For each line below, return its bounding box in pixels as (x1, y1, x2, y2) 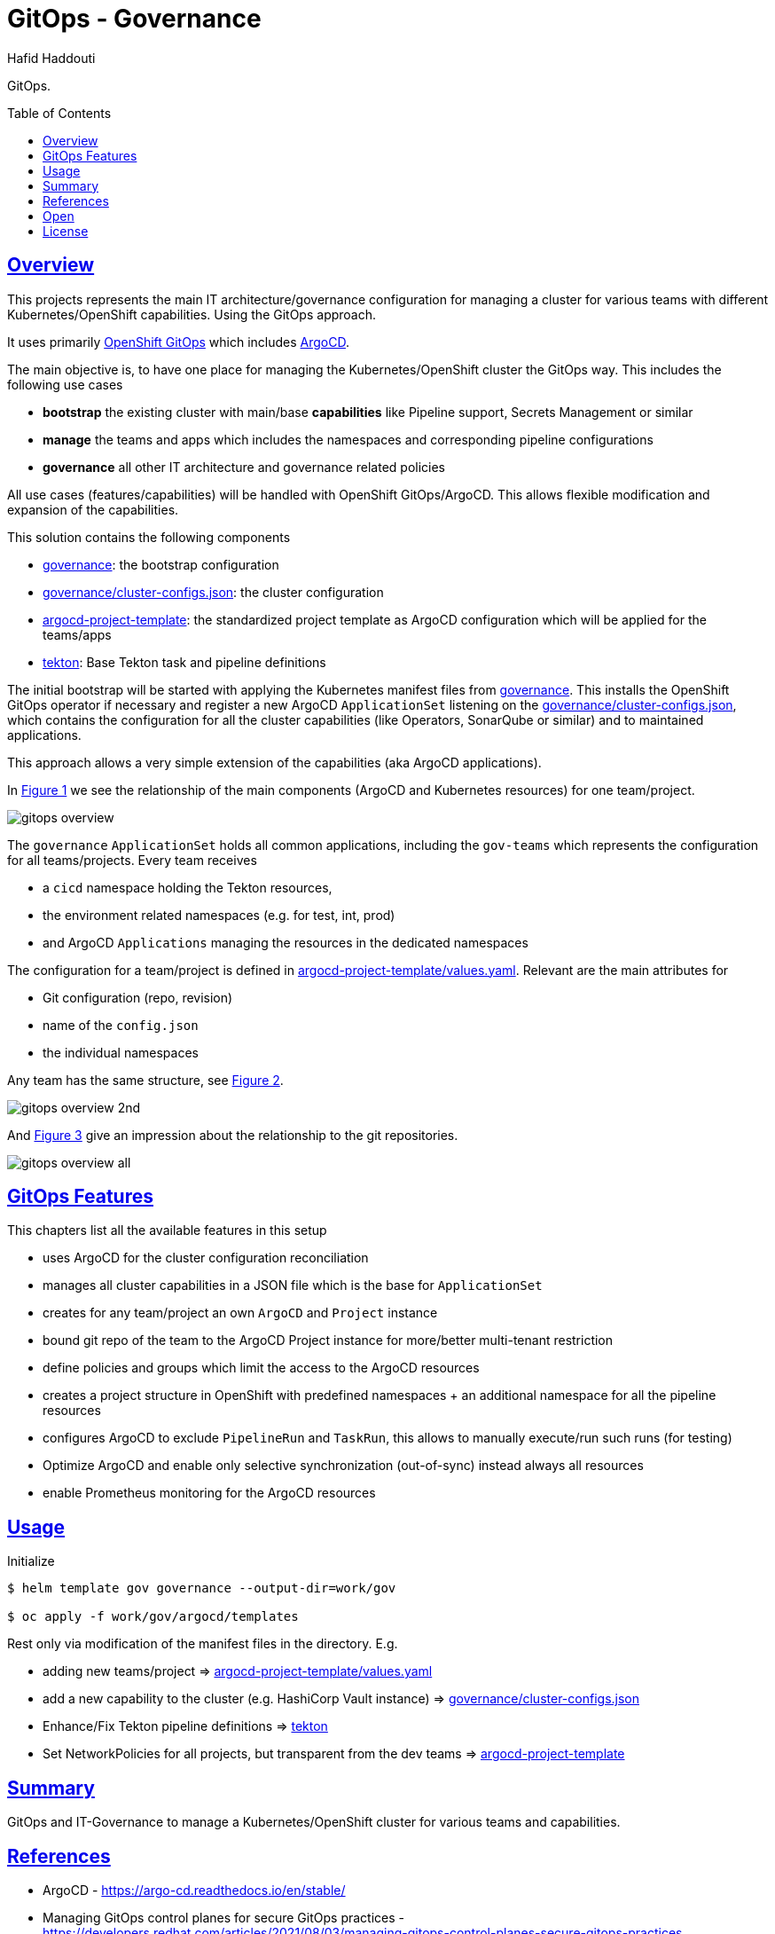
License (43, 223, 89, 239)
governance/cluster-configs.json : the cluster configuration (43, 584, 384, 600)
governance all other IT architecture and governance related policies (43, 459, 446, 475)
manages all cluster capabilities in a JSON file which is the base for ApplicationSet (43, 1278, 543, 1293)
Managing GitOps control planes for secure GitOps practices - (43, 1909, 404, 1925)
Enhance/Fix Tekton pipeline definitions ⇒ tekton (43, 1718, 328, 1734)
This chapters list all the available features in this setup (7, 1223, 327, 1238)
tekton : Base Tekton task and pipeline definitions (43, 654, 326, 670)
